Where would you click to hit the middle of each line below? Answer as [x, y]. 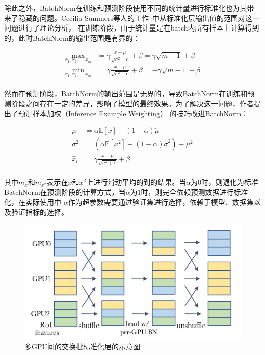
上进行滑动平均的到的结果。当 [136, 182]
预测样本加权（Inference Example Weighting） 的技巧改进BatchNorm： [133, 113]
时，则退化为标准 [230, 182]
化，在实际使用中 [33, 202]
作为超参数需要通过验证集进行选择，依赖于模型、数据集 [161, 202]
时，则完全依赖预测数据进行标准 [194, 192]
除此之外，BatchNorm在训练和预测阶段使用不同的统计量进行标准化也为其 [126, 8]
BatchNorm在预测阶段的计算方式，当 [65, 192]
